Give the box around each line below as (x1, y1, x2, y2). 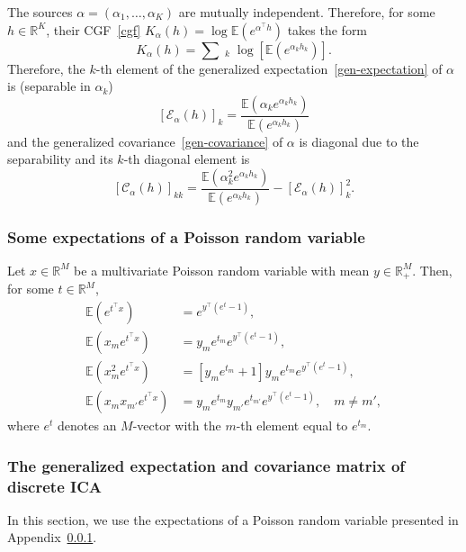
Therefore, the (7, 59, 85, 77)
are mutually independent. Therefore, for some (178, 3, 435, 21)
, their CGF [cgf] (46, 20, 141, 39)
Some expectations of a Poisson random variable (7, 225, 365, 248)
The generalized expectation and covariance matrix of (7, 454, 406, 476)
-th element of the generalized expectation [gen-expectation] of (95, 59, 443, 77)
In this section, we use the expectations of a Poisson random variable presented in (7, 510, 459, 529)
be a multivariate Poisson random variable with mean (74, 260, 370, 279)
